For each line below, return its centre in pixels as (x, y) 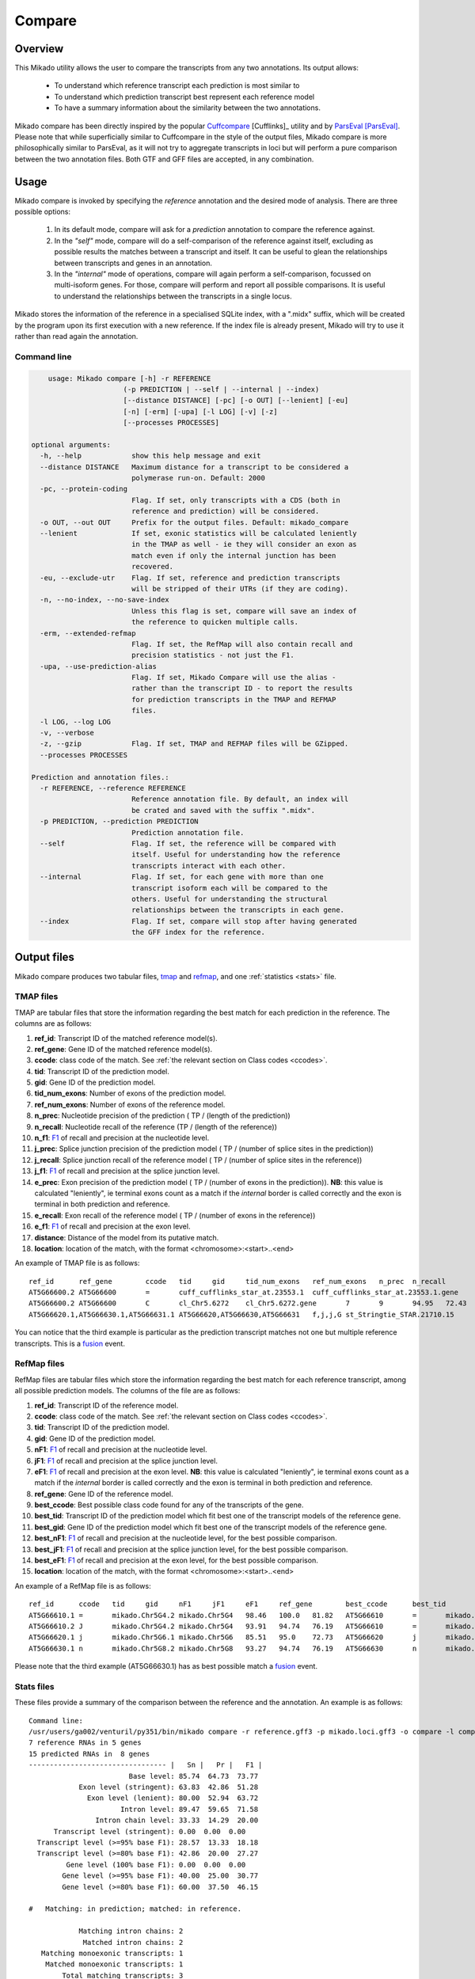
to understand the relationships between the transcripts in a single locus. (173, 296)
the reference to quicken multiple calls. (215, 622)
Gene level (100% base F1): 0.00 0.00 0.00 (156, 1865)
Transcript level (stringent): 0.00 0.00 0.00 (150, 1831)
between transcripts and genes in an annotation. (133, 263)
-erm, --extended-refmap (88, 633)
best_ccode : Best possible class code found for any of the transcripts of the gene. (169, 1505)
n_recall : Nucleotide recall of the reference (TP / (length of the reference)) (156, 1126)
